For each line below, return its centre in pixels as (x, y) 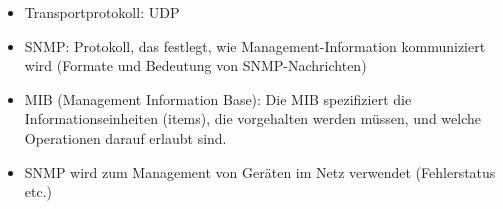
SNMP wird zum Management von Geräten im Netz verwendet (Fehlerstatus (260, 171)
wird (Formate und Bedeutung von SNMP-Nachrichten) (195, 65)
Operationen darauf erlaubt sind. (125, 137)
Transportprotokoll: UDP (102, 12)
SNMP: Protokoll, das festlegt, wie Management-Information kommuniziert (255, 45)
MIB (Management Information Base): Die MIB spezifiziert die (218, 98)
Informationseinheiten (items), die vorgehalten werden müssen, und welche (252, 118)
